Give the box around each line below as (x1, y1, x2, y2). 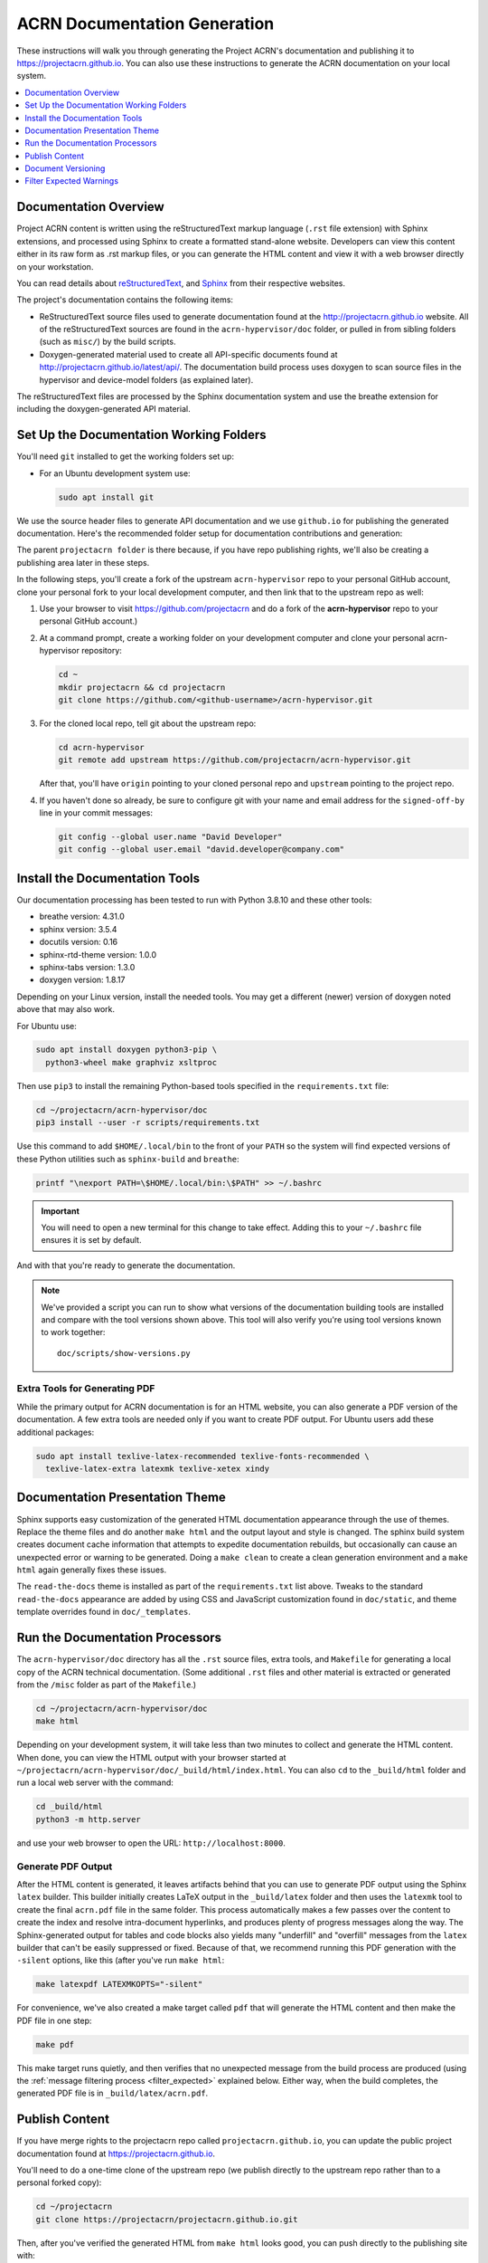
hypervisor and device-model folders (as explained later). (39, 374, 254, 385)
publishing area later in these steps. (16, 557, 150, 568)
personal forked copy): (16, 2177, 102, 2188)
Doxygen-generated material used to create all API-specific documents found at (39, 349, 338, 359)
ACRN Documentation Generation (16, 14, 275, 33)
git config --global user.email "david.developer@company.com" (58, 845, 345, 855)
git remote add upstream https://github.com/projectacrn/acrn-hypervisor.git (58, 755, 411, 765)
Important (41, 1205, 80, 1217)
